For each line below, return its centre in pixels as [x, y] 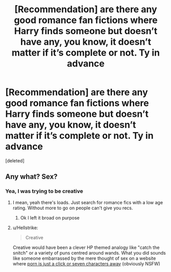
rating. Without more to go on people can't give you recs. [73, 208]
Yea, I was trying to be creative [44, 191]
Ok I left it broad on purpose [50, 217]
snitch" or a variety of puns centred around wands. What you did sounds [89, 253]
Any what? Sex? [31, 177]
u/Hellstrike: [25, 228]
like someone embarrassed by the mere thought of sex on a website [84, 258]
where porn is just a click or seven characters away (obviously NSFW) [87, 263]
